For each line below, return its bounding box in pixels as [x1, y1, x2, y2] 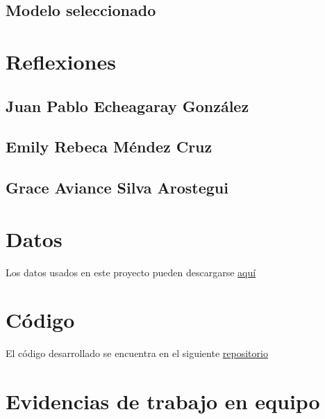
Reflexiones [6, 47, 116, 75]
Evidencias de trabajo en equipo [6, 387, 320, 416]
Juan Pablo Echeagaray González [6, 95, 249, 116]
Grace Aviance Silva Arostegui [6, 177, 228, 198]
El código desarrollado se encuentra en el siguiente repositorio [6, 346, 268, 361]
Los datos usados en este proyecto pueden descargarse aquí [6, 264, 256, 279]
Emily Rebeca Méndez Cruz [6, 136, 212, 157]
